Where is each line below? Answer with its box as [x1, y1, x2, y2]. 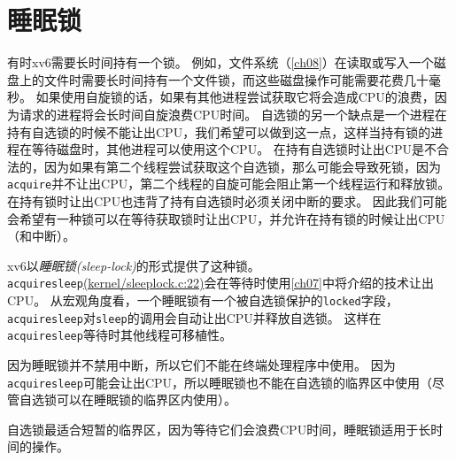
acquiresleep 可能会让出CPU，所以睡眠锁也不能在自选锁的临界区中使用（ [7, 373, 433, 391]
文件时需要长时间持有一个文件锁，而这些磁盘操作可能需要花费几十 [43, 70, 429, 88]
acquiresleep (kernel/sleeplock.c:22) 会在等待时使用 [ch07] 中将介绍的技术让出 [7, 273, 434, 292]
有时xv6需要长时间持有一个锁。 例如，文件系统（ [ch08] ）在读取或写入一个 [7, 53, 434, 72]
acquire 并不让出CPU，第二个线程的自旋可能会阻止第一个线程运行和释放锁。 [7, 174, 451, 193]
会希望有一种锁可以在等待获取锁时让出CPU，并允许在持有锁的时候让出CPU [7, 209, 445, 227]
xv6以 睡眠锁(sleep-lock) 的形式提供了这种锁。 [7, 256, 260, 274]
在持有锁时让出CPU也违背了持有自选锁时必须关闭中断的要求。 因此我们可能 [7, 191, 447, 210]
